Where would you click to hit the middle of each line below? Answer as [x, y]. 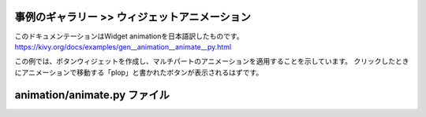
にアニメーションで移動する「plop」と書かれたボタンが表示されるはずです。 [139, 72]
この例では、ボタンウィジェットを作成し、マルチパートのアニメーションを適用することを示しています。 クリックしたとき [212, 61]
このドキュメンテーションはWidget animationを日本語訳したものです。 [129, 36]
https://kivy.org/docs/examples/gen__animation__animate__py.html [123, 46]
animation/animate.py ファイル [92, 95]
